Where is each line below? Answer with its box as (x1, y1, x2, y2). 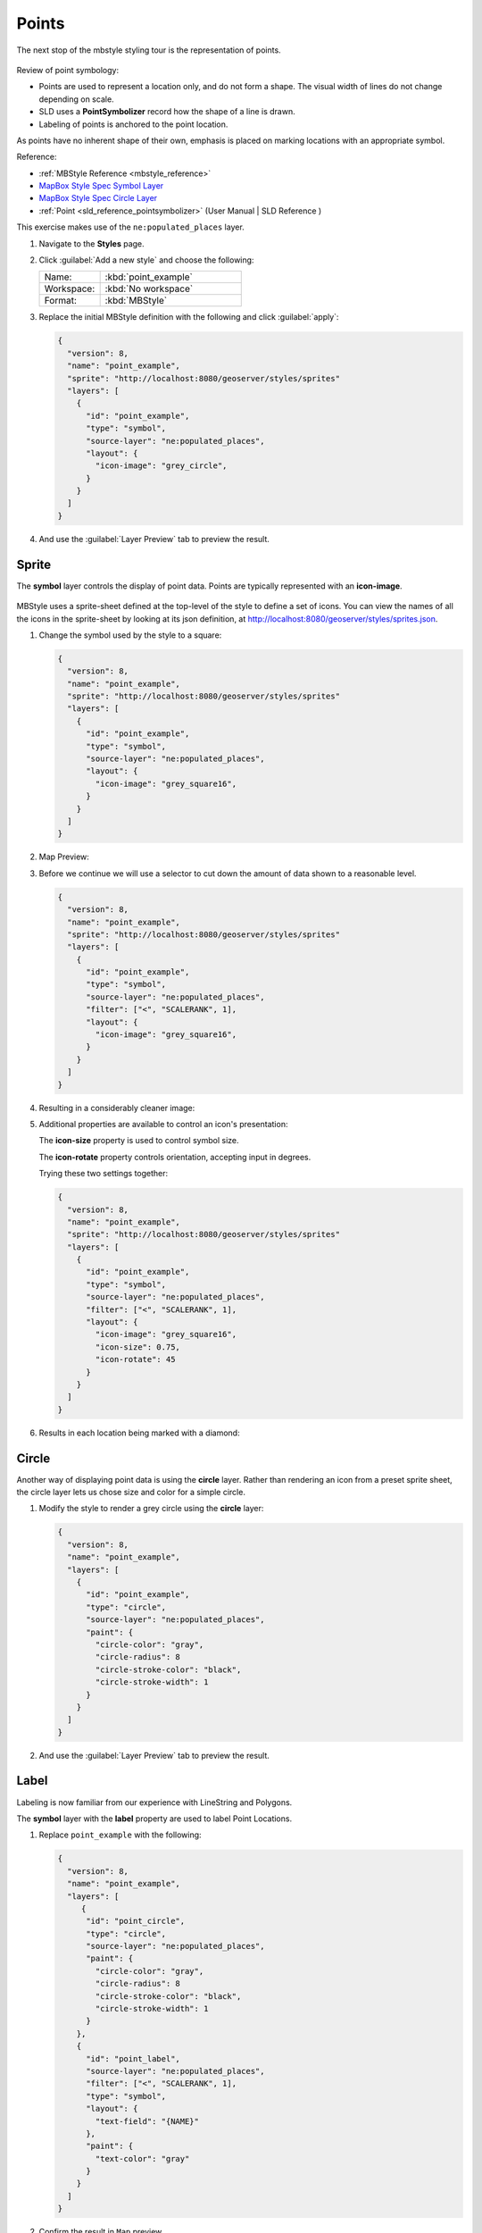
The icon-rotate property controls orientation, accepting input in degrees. (38, 1151, 312, 1162)
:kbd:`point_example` (104, 271, 194, 283)
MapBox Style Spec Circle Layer (38, 193, 158, 204)
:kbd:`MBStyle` (104, 295, 168, 307)
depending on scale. (38, 94, 115, 105)
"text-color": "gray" (95, 2154, 190, 2163)
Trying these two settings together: (38, 1168, 169, 1179)
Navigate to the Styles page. (38, 238, 145, 249)
